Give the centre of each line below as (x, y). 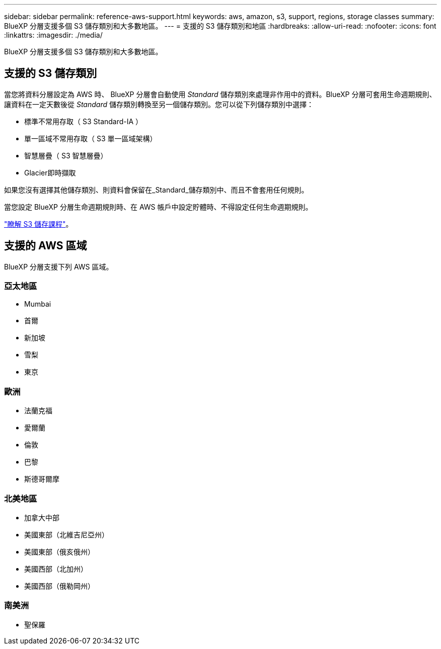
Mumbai (38, 304)
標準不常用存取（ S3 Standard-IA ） (84, 121)
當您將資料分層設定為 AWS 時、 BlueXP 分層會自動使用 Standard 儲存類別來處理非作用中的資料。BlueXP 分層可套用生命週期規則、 (220, 94)
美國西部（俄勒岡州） (59, 586)
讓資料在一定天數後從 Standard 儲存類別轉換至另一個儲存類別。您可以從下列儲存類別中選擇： (159, 104)
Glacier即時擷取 (50, 172)
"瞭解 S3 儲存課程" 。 (39, 224)
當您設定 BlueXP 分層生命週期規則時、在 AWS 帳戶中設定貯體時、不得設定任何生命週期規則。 (158, 207)
